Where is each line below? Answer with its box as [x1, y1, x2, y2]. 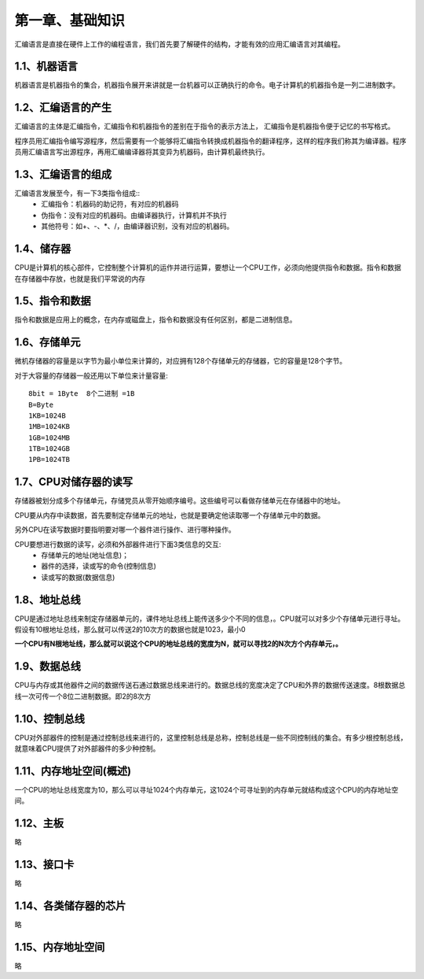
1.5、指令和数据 [14, 294, 91, 308]
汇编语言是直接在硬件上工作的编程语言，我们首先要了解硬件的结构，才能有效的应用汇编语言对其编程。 [14, 39, 345, 49]
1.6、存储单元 [14, 335, 82, 349]
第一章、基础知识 [14, 12, 126, 29]
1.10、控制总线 [14, 712, 86, 726]
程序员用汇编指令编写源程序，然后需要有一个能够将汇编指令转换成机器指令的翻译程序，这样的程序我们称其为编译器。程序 [14, 136, 407, 146]
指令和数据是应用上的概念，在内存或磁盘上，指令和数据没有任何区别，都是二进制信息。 [14, 315, 297, 324]
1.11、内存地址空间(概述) [14, 764, 132, 778]
